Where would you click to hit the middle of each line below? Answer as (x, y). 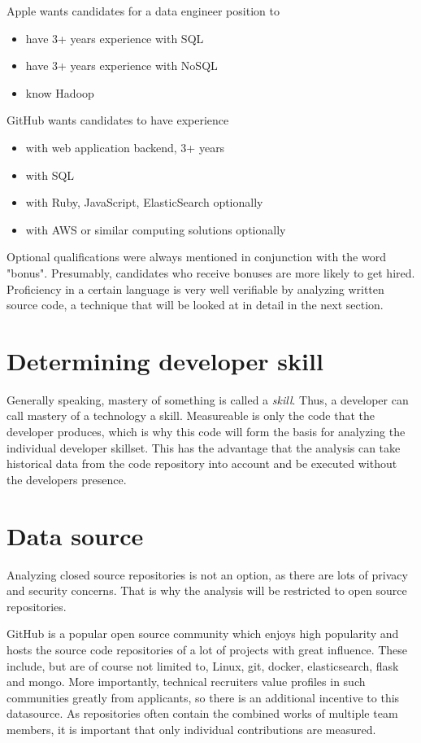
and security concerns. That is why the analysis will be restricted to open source (207, 590)
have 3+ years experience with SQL (115, 38)
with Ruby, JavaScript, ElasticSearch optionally (144, 202)
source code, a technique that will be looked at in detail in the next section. (195, 305)
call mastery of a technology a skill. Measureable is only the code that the (191, 415)
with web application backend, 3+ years (125, 147)
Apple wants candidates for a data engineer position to (143, 11)
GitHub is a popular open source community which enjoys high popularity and (203, 634)
